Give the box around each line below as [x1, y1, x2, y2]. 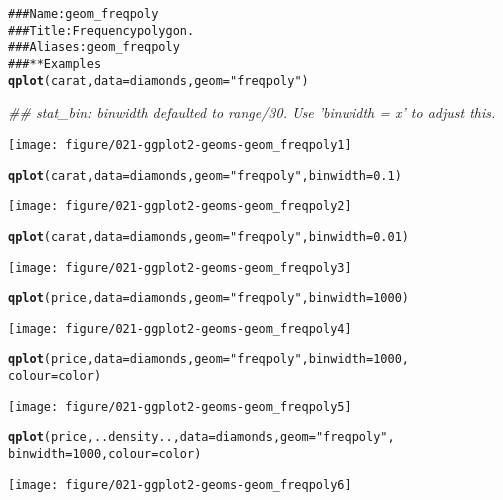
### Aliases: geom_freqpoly [8, 40, 180, 55]
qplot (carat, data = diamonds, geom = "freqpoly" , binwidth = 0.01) [8, 229, 409, 244]
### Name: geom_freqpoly [8, 7, 159, 21]
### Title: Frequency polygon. [8, 23, 195, 38]
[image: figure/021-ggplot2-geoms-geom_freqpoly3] [8, 260, 352, 275]
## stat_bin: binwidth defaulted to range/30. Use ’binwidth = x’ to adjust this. [8, 102, 496, 123]
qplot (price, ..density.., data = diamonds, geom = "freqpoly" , [8, 430, 395, 445]
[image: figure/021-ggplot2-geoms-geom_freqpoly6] [8, 477, 352, 492]
